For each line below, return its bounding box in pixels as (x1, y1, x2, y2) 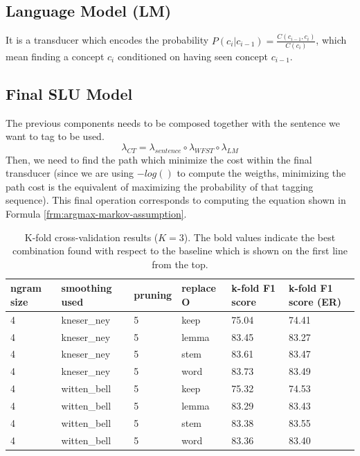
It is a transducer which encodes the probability (6, 33, 209, 47)
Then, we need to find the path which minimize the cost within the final (6, 152, 312, 166)
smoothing (61, 281, 112, 295)
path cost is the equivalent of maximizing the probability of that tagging (6, 179, 314, 193)
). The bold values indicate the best (183, 229, 336, 244)
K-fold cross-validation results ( (24, 229, 159, 244)
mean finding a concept (6, 49, 105, 63)
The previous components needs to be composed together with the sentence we (6, 115, 340, 130)
